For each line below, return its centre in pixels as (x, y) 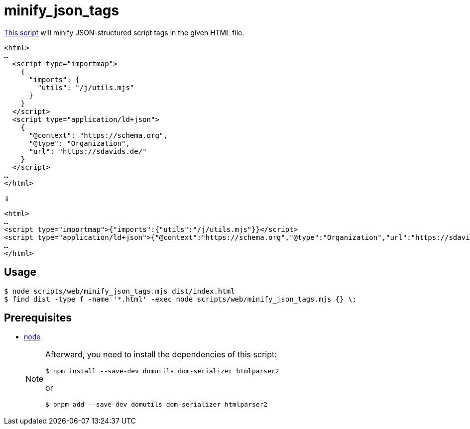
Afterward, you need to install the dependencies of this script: (161, 355)
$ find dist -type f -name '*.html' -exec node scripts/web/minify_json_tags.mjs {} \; (180, 299)
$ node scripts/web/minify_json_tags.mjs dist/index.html (119, 291)
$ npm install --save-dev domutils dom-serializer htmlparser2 (162, 371)
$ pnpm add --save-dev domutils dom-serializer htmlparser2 (157, 405)
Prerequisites (38, 318)
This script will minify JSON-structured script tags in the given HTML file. (124, 32)
